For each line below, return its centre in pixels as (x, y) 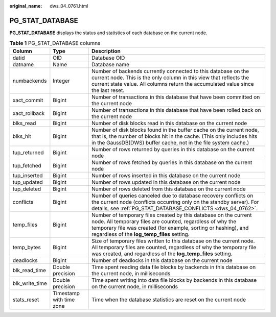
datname (23, 64)
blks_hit (22, 136)
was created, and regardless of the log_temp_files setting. (162, 254)
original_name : (26, 6)
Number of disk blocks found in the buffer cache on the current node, (175, 130)
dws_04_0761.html (69, 6)
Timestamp (66, 293)
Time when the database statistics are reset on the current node (169, 300)
